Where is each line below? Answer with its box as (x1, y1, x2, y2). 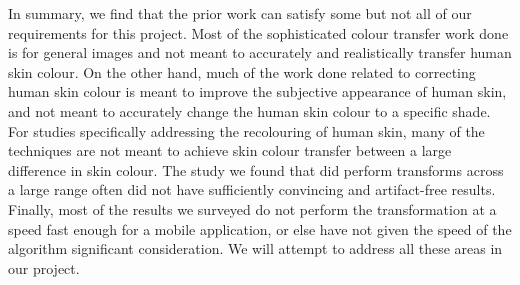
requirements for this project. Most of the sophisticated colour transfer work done (8, 22, 509, 43)
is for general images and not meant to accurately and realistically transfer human (8, 42, 512, 63)
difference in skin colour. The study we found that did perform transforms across (8, 159, 504, 180)
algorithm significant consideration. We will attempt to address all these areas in (8, 238, 503, 259)
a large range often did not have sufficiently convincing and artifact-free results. (8, 179, 496, 200)
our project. (8, 257, 80, 278)
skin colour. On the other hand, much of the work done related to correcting (8, 61, 476, 82)
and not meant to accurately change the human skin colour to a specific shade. (8, 100, 491, 121)
